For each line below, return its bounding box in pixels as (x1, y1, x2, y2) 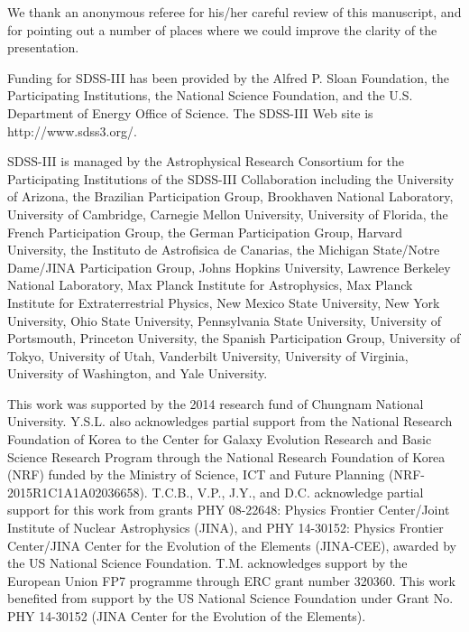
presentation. (7, 38, 79, 57)
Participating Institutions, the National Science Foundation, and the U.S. (7, 86, 413, 105)
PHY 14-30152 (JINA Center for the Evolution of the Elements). (7, 607, 366, 625)
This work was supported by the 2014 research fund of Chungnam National (7, 394, 424, 413)
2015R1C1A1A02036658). (7, 482, 148, 501)
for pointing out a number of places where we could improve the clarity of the (7, 20, 437, 39)
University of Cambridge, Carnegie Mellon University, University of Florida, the (7, 204, 448, 223)
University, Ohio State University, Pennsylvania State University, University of (7, 311, 442, 330)
